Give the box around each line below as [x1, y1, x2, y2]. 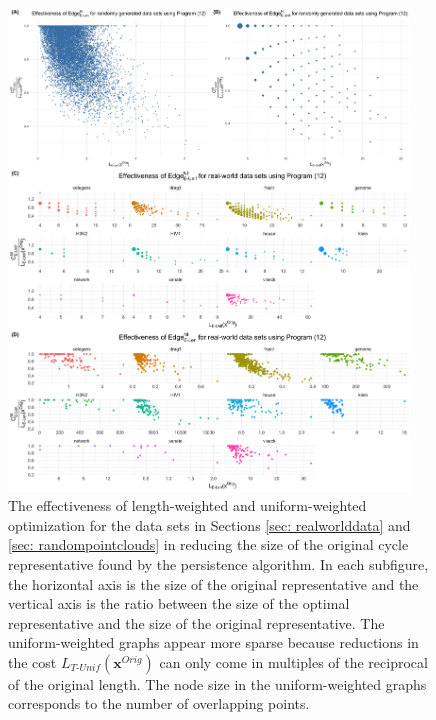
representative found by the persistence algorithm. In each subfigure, [8, 553, 429, 574]
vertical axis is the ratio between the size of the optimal [8, 593, 350, 614]
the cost [8, 651, 57, 672]
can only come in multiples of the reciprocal [159, 651, 428, 672]
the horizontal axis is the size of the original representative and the [8, 573, 419, 594]
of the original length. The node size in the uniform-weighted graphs [8, 673, 427, 694]
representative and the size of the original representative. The [8, 612, 385, 633]
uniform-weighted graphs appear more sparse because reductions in [8, 632, 419, 653]
